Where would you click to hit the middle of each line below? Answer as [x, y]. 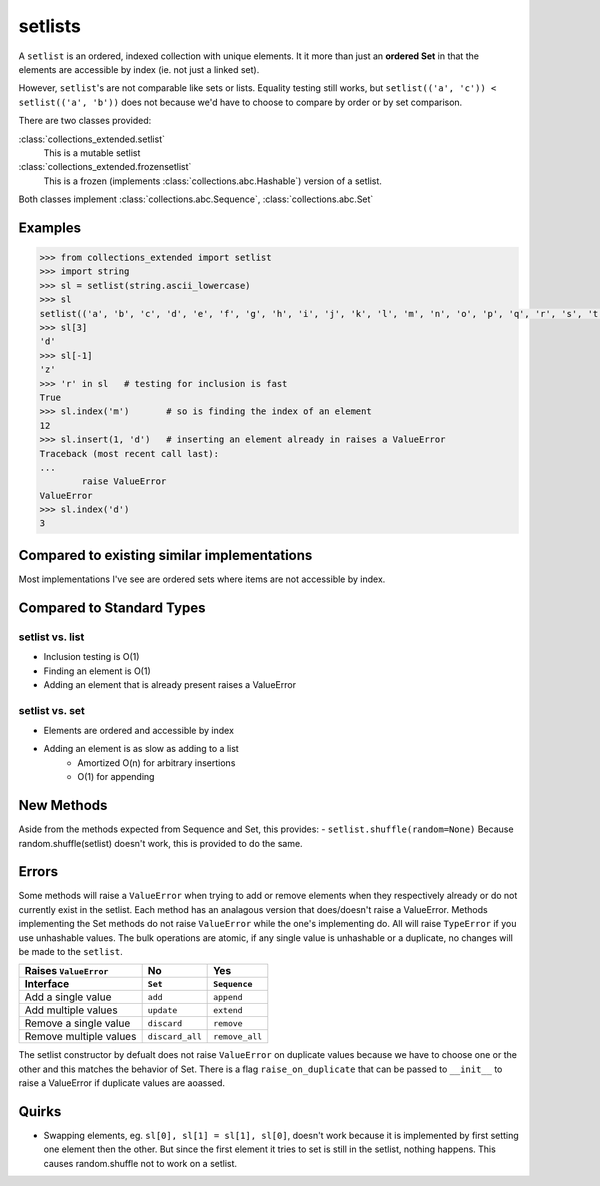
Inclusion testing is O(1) [91, 657]
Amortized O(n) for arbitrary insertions [156, 762]
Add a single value [68, 997]
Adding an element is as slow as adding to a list [141, 749]
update [162, 1010]
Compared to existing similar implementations [165, 555]
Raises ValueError [66, 971]
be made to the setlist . [71, 951]
